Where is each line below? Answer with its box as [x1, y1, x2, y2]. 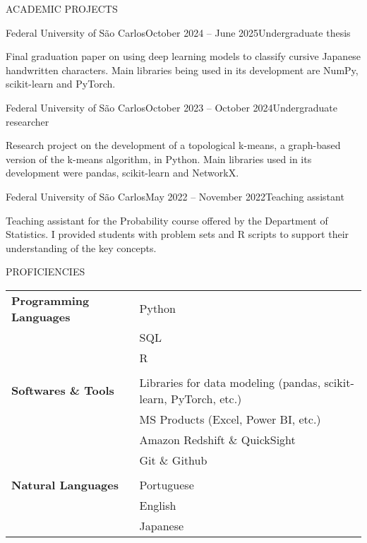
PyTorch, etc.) [171, 390, 242, 407]
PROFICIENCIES [6, 264, 85, 279]
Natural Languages [11, 476, 119, 493]
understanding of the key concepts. [6, 240, 157, 255]
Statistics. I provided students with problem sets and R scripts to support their [6, 227, 349, 241]
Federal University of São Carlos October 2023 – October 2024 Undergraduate [6, 100, 338, 114]
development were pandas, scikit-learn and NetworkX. [6, 165, 239, 180]
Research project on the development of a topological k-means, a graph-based [6, 138, 341, 153]
